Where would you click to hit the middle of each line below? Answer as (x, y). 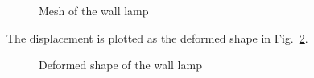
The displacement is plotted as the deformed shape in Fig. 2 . (157, 37)
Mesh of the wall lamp (94, 10)
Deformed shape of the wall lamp (120, 65)
